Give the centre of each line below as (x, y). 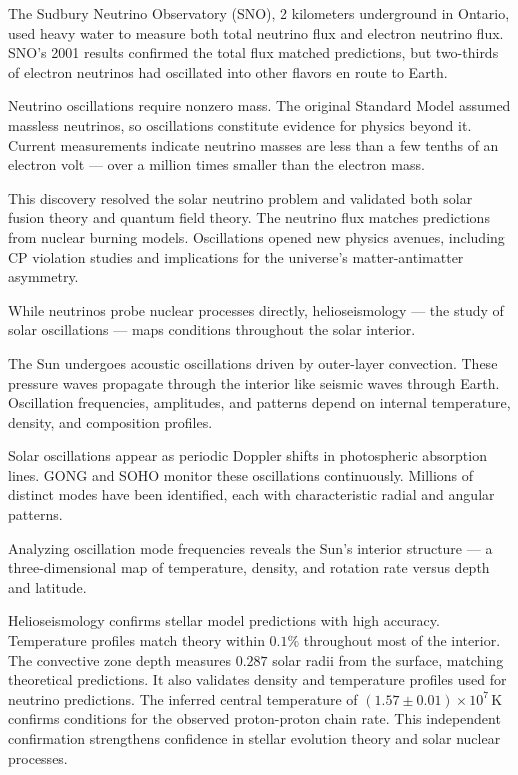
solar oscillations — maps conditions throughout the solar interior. (212, 329)
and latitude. (47, 586)
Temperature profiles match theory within (136, 640)
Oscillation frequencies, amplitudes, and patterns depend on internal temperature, (259, 402)
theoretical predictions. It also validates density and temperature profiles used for (257, 679)
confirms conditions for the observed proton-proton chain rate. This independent (254, 718)
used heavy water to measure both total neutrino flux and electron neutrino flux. (256, 32)
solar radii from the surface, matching (388, 659)
